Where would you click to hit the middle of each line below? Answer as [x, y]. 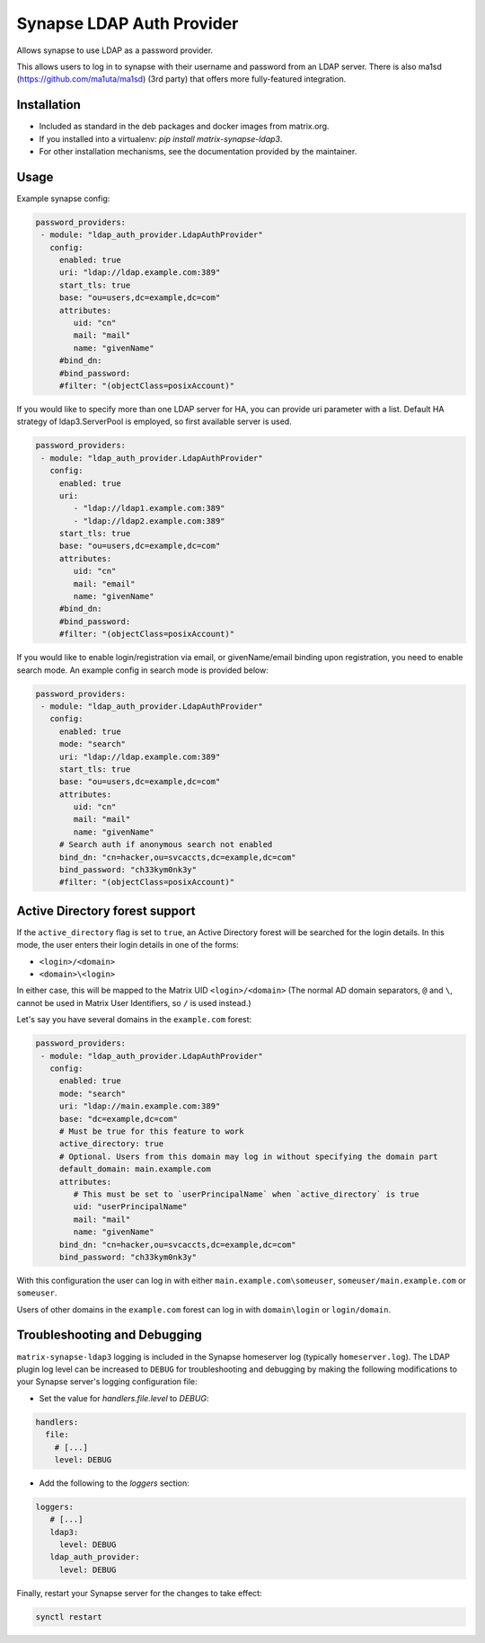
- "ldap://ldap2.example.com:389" [149, 521]
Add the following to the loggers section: [115, 1483]
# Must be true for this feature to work [151, 1131]
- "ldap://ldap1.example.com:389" [149, 508]
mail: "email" [104, 583]
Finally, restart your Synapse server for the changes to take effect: [139, 1593]
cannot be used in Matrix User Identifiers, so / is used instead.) [134, 1003]
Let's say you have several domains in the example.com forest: [134, 1020]
